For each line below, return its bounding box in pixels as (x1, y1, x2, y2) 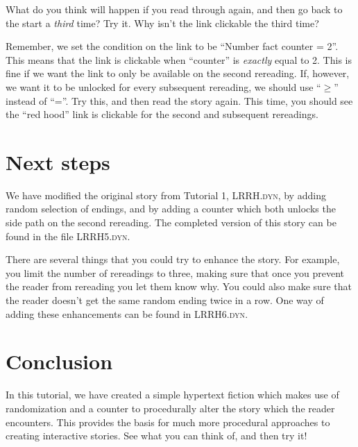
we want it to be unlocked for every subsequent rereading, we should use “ (6, 79, 321, 94)
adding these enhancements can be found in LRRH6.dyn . (6, 306, 248, 321)
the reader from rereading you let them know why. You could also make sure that (6, 279, 352, 294)
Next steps (6, 147, 110, 176)
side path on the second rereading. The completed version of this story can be (6, 215, 336, 230)
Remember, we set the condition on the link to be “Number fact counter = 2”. (6, 39, 339, 53)
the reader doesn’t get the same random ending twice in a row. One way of (6, 293, 324, 307)
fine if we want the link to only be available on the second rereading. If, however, (6, 66, 350, 81)
